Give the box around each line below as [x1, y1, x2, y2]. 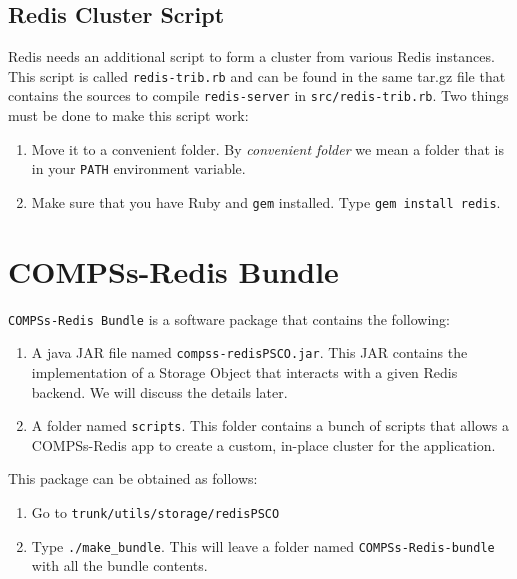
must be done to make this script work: [8, 105, 249, 126]
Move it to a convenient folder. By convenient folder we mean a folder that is [31, 138, 504, 159]
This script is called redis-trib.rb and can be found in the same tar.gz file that [8, 65, 506, 86]
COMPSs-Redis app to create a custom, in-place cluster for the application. [31, 434, 496, 455]
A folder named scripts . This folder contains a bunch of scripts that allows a [31, 415, 510, 436]
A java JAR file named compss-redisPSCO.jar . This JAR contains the [31, 342, 468, 363]
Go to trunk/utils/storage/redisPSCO [31, 502, 280, 523]
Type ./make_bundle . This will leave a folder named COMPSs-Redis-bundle [31, 535, 495, 556]
